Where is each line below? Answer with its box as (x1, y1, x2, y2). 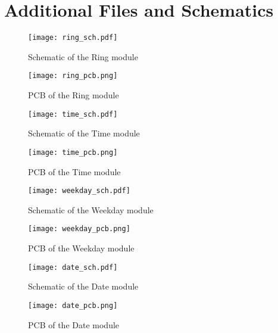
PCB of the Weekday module (28, 242, 135, 254)
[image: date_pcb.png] (28, 301, 118, 310)
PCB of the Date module (28, 318, 120, 331)
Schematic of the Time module (28, 127, 140, 139)
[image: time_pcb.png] (28, 148, 118, 157)
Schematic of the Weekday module (28, 203, 154, 216)
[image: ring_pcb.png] (28, 71, 118, 80)
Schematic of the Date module (28, 280, 139, 292)
